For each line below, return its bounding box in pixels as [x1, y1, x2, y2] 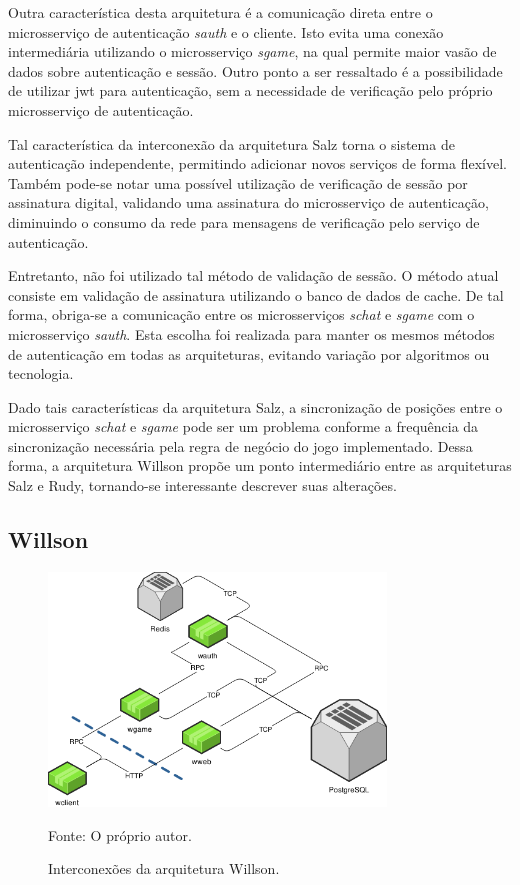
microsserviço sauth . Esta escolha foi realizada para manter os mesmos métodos [8, 323, 495, 344]
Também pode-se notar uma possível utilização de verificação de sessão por [8, 172, 468, 193]
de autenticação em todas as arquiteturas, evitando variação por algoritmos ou [8, 343, 490, 364]
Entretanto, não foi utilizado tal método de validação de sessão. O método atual [8, 265, 499, 286]
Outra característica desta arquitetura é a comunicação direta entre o [8, 2, 433, 22]
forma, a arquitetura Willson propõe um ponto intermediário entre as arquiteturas [8, 455, 512, 476]
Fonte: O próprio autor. [48, 824, 192, 845]
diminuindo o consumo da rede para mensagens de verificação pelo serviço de [8, 211, 480, 232]
